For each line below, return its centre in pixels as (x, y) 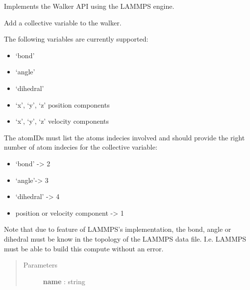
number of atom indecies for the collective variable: (81, 147)
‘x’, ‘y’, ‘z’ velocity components (62, 121)
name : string (64, 281)
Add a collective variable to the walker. (63, 22)
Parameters (40, 265)
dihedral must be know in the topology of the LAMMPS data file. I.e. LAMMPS (125, 238)
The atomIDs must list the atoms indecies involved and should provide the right (125, 137)
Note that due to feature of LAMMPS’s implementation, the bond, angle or (118, 229)
